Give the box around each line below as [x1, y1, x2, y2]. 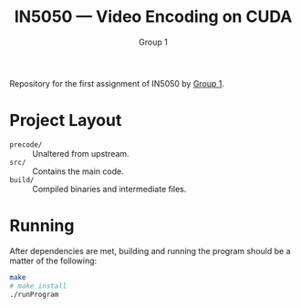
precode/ [9, 139, 43, 149]
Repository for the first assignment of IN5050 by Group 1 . [9, 77, 225, 88]
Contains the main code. [32, 166, 125, 177]
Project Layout [9, 110, 122, 131]
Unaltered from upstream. [32, 148, 130, 159]
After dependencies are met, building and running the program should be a [9, 245, 291, 256]
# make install [9, 281, 67, 291]
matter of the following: [9, 255, 98, 266]
